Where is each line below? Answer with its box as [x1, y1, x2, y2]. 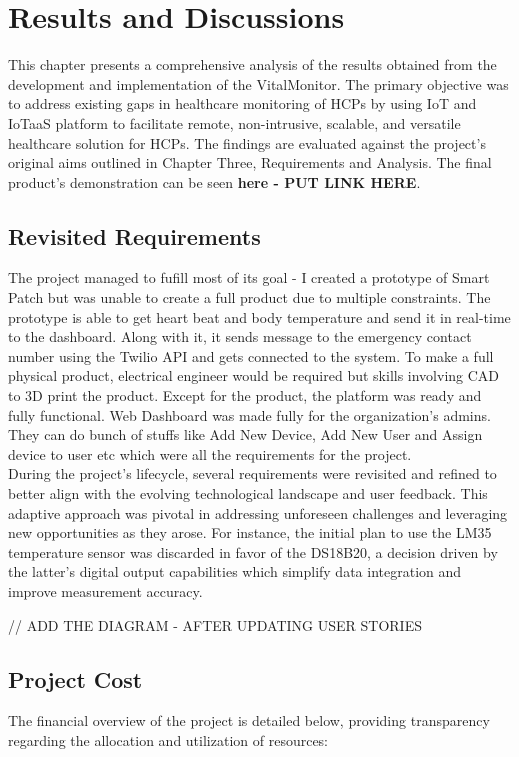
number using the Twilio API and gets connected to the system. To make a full [8, 345, 494, 366]
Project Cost [8, 663, 143, 694]
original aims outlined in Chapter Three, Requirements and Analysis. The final [8, 152, 492, 173]
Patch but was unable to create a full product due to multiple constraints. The [8, 287, 491, 308]
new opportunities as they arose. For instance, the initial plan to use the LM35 [8, 522, 492, 543]
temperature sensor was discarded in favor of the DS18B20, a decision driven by [8, 541, 498, 562]
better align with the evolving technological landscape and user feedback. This [8, 483, 488, 504]
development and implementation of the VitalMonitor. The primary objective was [8, 73, 509, 94]
